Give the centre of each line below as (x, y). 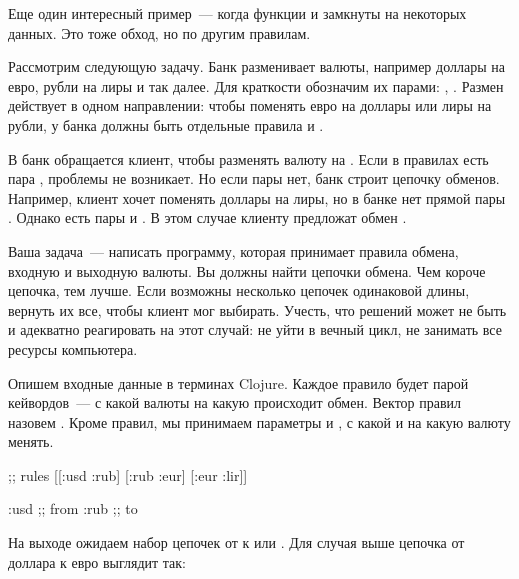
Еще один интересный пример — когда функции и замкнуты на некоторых (237, 13)
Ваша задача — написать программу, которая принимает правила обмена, (233, 250)
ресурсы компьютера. (73, 348)
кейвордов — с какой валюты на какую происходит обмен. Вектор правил (235, 402)
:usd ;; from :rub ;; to (73, 508)
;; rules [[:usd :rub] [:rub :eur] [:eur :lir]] (128, 474)
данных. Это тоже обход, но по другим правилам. (159, 32)
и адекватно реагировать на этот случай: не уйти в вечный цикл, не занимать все (255, 329)
